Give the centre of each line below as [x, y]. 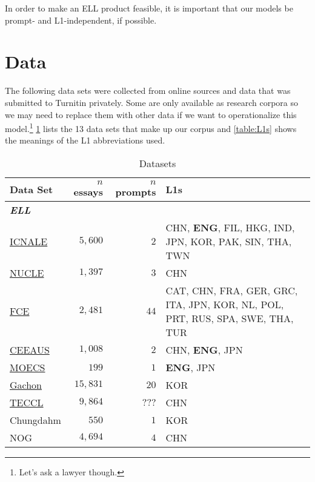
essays [88, 191]
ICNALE [29, 241]
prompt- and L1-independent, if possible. [81, 20]
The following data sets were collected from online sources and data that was [148, 91]
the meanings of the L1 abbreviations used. [85, 140]
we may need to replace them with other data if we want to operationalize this [151, 114]
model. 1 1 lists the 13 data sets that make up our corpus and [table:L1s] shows [151, 127]
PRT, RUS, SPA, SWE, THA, [230, 318]
